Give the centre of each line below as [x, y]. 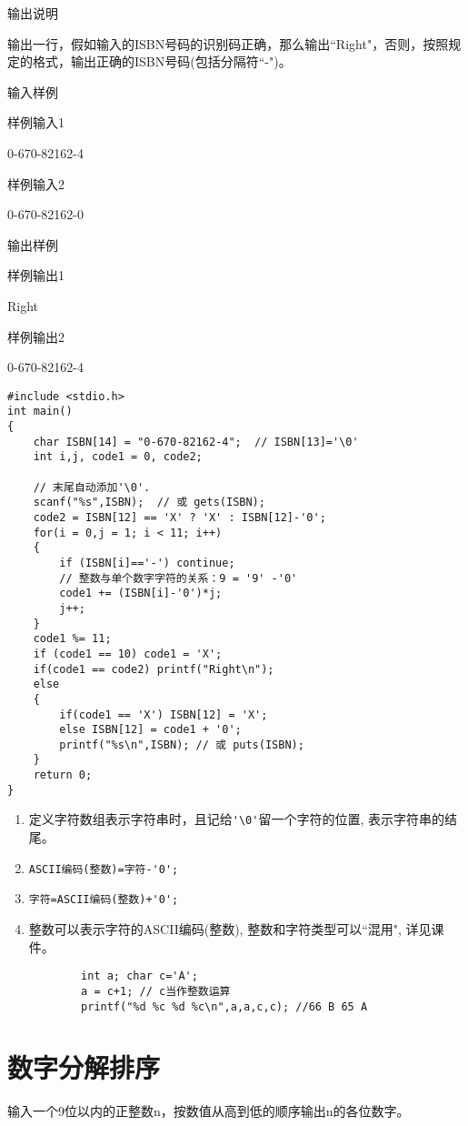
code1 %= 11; [72, 639]
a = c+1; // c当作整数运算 [156, 991]
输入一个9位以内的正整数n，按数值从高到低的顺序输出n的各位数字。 [209, 1111]
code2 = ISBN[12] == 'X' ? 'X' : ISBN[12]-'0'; [179, 517]
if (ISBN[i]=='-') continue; [147, 563]
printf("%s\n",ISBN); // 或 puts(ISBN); [182, 744]
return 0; [63, 775]
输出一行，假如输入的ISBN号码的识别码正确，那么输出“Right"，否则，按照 [228, 43]
